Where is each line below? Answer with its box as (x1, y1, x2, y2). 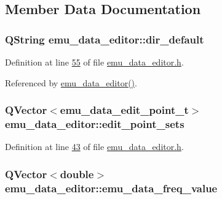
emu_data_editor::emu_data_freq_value (5, 180, 218, 195)
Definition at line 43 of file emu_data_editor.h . (5, 140, 184, 153)
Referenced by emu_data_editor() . (5, 76, 137, 89)
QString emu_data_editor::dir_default (5, 31, 204, 47)
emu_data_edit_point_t (60, 102, 189, 118)
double (60, 166, 94, 181)
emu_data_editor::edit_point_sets (5, 116, 184, 132)
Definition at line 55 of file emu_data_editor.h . (5, 56, 184, 68)
